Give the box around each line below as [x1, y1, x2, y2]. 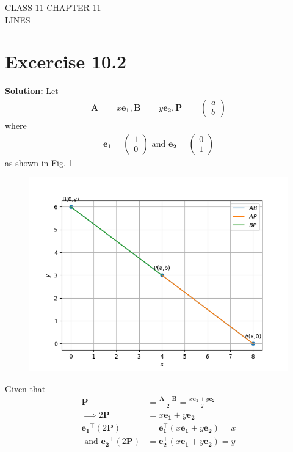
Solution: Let [5, 84, 59, 97]
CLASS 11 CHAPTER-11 [5, 1, 101, 13]
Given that [5, 382, 46, 395]
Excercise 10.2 [5, 49, 127, 74]
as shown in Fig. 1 [5, 156, 73, 169]
